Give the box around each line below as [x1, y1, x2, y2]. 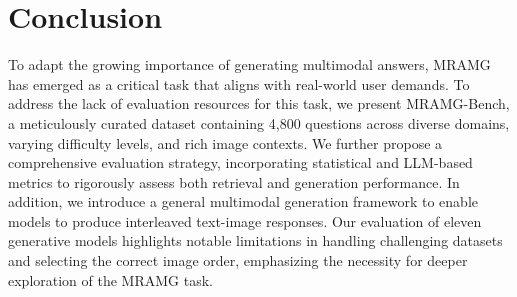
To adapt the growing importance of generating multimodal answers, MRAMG [8, 54, 491, 75]
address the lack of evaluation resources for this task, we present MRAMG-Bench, [8, 93, 510, 114]
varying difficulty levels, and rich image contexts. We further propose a [8, 132, 443, 153]
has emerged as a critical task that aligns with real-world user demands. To [8, 73, 470, 94]
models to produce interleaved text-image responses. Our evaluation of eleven [8, 210, 482, 231]
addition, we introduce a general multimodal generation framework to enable [8, 191, 478, 212]
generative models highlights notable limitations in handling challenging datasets [8, 230, 503, 251]
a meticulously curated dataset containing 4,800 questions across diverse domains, [8, 112, 510, 133]
